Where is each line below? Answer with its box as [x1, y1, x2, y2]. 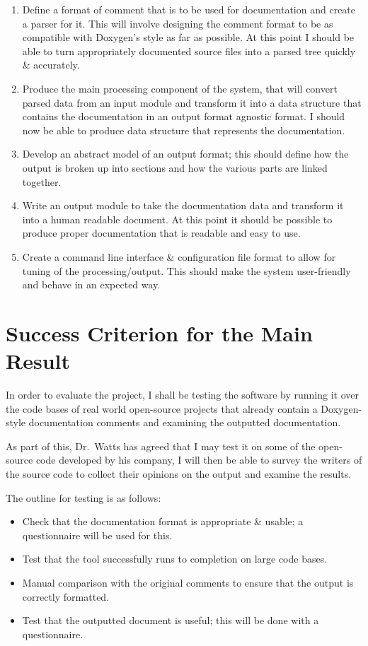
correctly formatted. [22, 589, 110, 604]
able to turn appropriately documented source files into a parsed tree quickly [22, 43, 356, 58]
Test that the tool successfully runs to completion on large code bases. [22, 551, 328, 566]
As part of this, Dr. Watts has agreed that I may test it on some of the [6, 438, 316, 453]
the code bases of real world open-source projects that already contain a [6, 401, 318, 416]
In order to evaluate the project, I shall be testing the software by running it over [6, 387, 360, 401]
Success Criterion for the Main [6, 318, 313, 347]
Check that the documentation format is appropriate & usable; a [22, 514, 304, 529]
